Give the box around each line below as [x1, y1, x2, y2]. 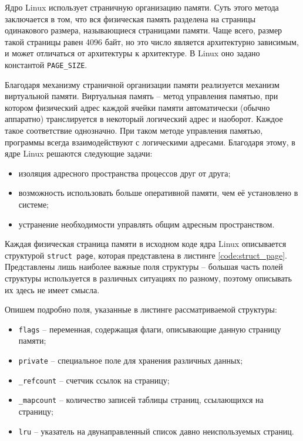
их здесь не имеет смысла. [5, 283, 100, 296]
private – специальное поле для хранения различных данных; [18, 354, 243, 367]
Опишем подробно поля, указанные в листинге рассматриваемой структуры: [5, 303, 277, 316]
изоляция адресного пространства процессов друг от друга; [18, 167, 231, 179]
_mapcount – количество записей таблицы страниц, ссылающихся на [18, 393, 264, 406]
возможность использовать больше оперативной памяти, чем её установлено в [18, 186, 298, 199]
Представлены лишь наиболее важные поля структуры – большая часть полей [5, 260, 283, 273]
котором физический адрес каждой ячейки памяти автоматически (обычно [5, 101, 270, 113]
